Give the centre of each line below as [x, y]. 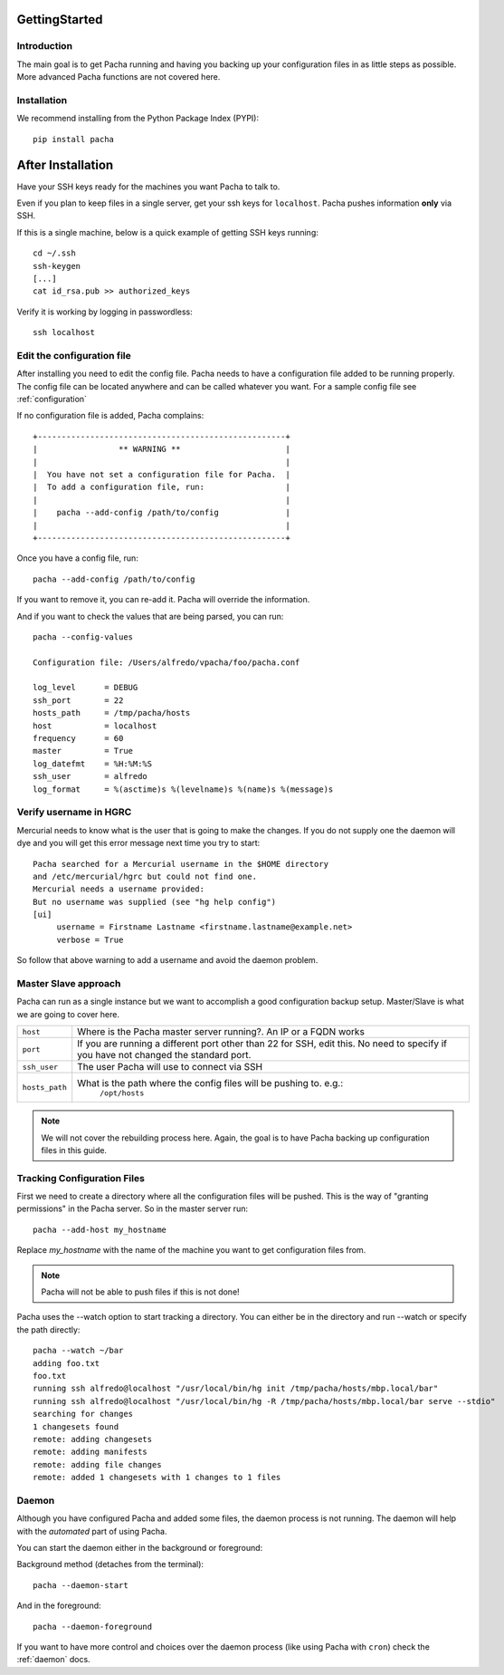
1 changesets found [76, 1426]
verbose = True [90, 939]
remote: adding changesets [93, 1439]
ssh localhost [64, 332]
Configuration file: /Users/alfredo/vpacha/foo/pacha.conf [166, 662]
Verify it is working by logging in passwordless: [105, 312]
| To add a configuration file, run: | [162, 487]
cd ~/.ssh [54, 253]
